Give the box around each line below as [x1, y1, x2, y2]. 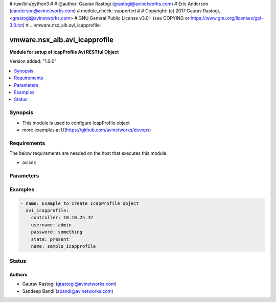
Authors [9, 271, 28, 278]
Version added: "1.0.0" [9, 58, 57, 64]
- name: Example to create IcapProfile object [20, 200, 139, 206]
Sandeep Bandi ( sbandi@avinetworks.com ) [22, 288, 113, 294]
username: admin [31, 222, 72, 227]
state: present [31, 236, 69, 242]
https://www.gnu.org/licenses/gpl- [190, 15, 263, 21]
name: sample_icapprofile [31, 243, 96, 249]
